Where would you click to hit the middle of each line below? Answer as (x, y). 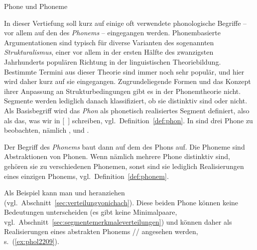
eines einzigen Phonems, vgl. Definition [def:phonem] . (86, 176)
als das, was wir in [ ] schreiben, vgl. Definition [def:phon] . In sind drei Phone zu (128, 120)
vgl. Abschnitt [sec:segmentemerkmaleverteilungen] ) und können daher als (118, 221)
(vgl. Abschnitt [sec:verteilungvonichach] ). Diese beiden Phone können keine (121, 202)
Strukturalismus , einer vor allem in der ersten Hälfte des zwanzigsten (109, 52)
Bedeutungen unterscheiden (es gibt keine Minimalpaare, (91, 212)
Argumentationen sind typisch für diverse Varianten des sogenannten (109, 42)
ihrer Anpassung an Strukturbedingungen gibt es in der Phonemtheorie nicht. (123, 91)
